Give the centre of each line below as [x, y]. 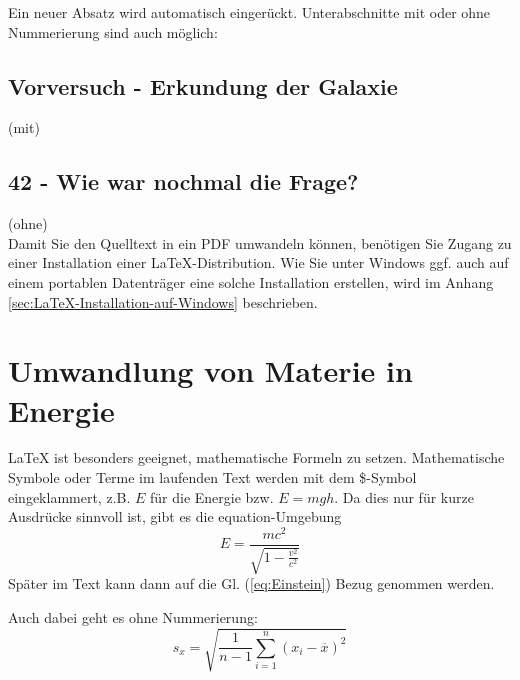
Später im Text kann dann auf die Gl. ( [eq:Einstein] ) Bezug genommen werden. [251, 583]
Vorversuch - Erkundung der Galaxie [203, 85]
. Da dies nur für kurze [404, 496]
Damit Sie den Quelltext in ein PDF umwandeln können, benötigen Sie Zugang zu [260, 242]
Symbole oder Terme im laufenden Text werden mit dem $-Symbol [212, 477]
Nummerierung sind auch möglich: [113, 31]
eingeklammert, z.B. [69, 496]
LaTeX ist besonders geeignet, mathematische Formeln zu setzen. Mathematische [256, 457]
